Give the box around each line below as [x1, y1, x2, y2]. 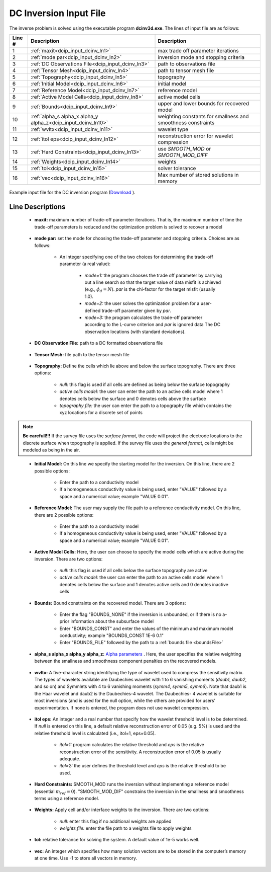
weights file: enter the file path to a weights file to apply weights [59, 825, 192, 831]
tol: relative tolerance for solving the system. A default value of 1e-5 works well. [34, 837, 200, 843]
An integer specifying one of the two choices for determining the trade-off [59, 254, 213, 260]
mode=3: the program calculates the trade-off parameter [84, 314, 203, 321]
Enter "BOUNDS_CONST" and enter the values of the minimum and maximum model [59, 625, 233, 631]
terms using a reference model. [34, 795, 99, 801]
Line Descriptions [9, 202, 66, 211]
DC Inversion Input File [9, 8, 106, 19]
